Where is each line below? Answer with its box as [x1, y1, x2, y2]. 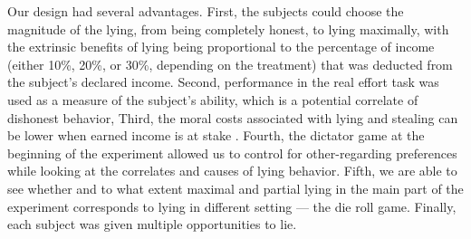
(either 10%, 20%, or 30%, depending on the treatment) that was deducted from [7, 54, 453, 73]
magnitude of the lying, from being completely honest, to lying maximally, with [7, 19, 449, 38]
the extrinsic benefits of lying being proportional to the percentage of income [7, 37, 435, 56]
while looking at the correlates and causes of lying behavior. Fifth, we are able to [7, 161, 457, 180]
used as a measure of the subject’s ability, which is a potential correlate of [7, 90, 418, 109]
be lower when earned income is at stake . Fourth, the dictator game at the [7, 126, 425, 145]
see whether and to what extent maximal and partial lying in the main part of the [7, 178, 464, 197]
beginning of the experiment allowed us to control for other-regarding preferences [7, 143, 457, 162]
